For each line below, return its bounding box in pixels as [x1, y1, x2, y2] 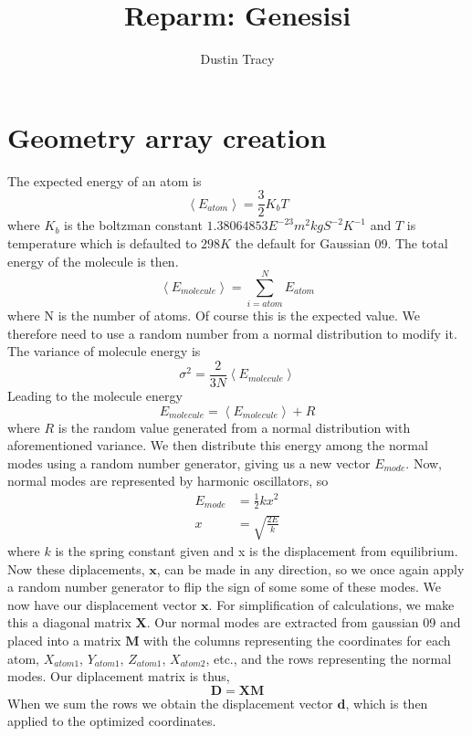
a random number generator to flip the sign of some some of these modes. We [7, 577, 441, 596]
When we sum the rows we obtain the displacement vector [7, 693, 333, 712]
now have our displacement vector [7, 594, 197, 614]
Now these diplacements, [7, 559, 145, 578]
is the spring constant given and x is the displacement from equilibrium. [55, 541, 458, 560]
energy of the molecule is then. [7, 251, 179, 270]
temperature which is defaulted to [7, 233, 197, 252]
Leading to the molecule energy [7, 386, 183, 405]
